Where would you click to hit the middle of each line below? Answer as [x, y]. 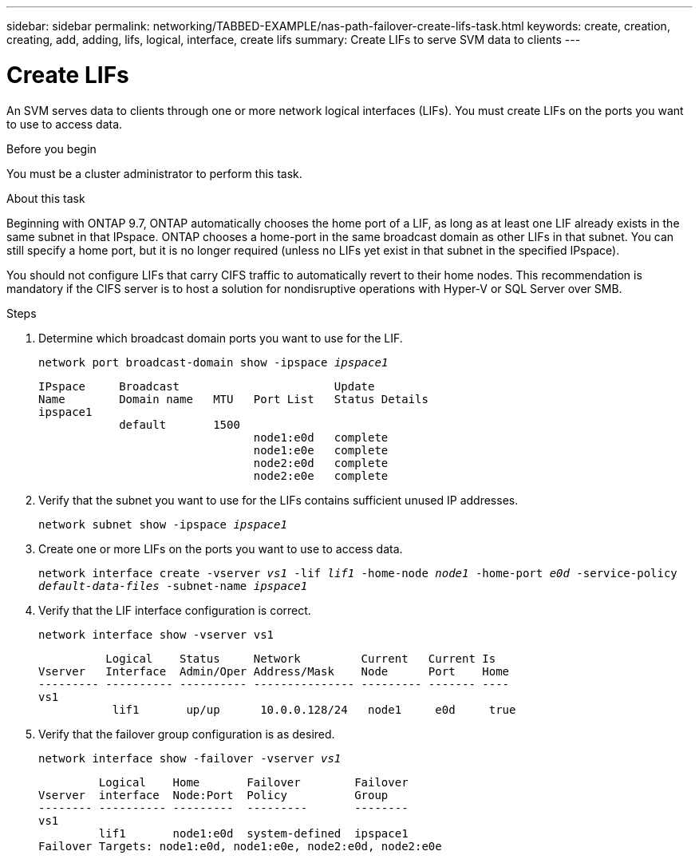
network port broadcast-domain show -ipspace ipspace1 [213, 362]
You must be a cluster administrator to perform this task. [154, 173]
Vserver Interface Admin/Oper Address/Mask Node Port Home [274, 671]
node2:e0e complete [321, 475]
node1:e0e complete [321, 450]
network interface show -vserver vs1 [156, 634]
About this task [46, 198]
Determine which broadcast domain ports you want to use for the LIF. [221, 338]
